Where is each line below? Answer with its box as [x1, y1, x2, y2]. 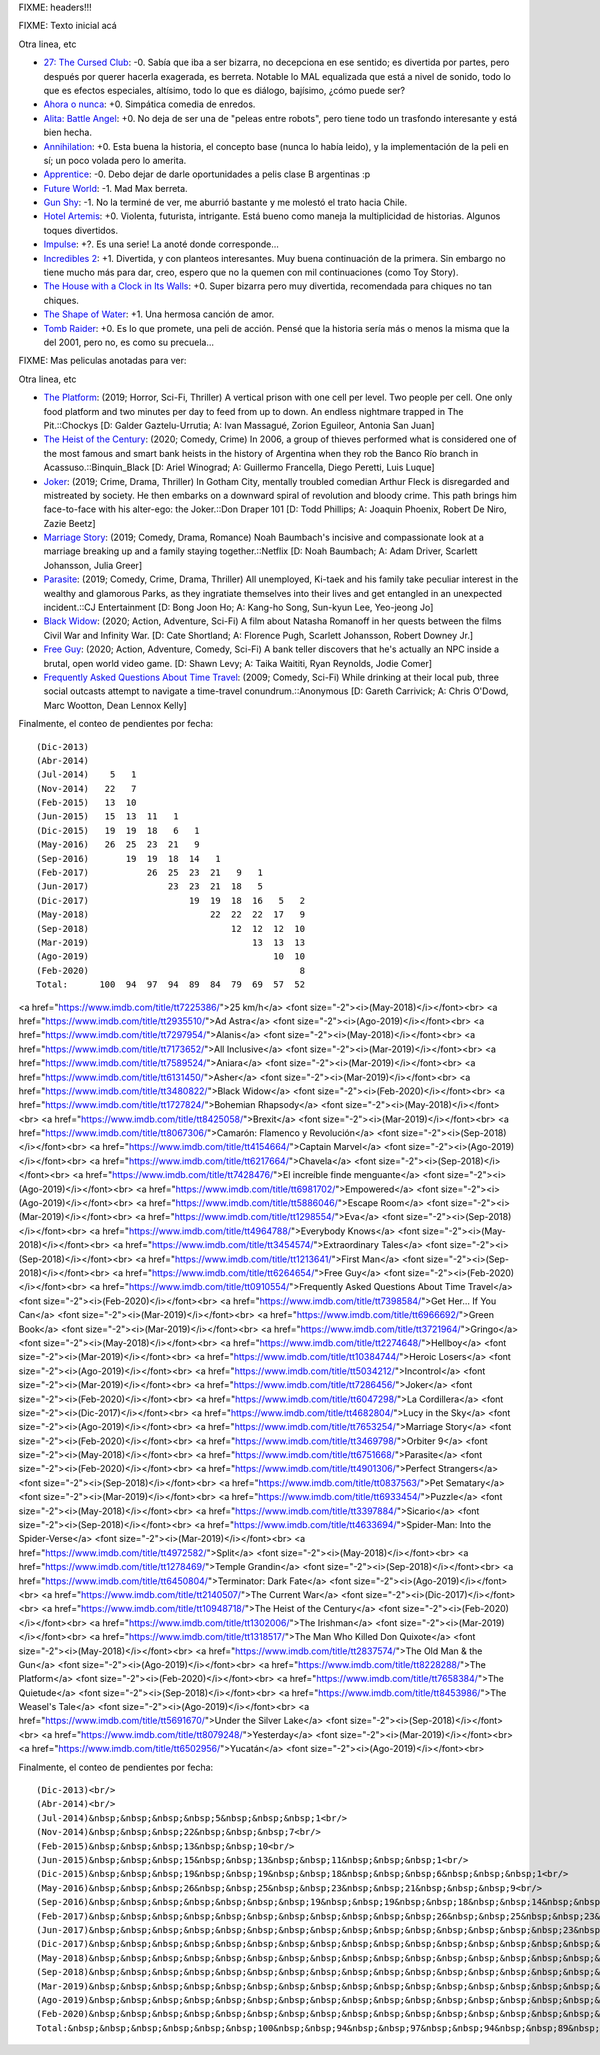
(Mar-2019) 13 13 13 [36, 937, 305, 948]
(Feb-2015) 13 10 [36, 797, 137, 809]
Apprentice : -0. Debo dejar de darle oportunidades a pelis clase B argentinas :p [43, 168, 371, 180]
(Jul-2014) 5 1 [36, 769, 137, 780]
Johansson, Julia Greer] [43, 559, 143, 571]
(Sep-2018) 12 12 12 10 [36, 923, 305, 934]
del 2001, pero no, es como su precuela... [43, 336, 215, 348]
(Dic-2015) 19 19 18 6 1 [36, 825, 200, 836]
